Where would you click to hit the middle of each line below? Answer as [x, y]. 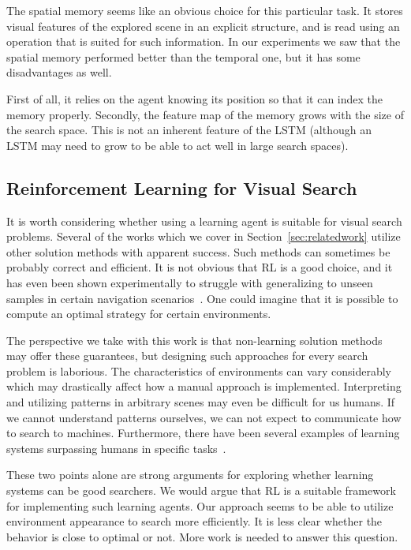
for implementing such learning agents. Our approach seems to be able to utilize [200, 505]
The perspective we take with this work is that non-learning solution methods [194, 340]
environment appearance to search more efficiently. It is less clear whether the [194, 521]
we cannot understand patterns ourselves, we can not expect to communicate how [204, 417]
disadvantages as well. [59, 72]
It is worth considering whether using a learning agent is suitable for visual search [204, 221]
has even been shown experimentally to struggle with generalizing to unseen [190, 282]
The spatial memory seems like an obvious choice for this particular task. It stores [205, 10]
